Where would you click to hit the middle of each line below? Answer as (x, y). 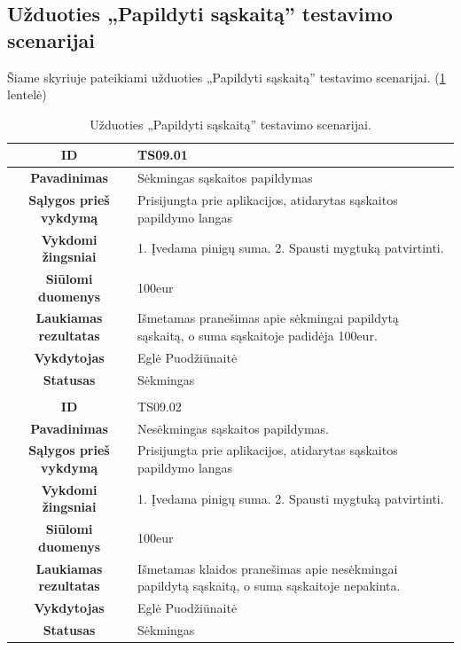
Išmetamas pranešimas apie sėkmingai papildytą (268, 318)
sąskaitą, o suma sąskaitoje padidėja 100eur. (258, 335)
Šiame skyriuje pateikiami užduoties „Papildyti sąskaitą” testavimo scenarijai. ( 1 (227, 77)
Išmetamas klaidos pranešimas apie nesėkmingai (268, 568)
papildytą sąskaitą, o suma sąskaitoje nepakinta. (269, 586)
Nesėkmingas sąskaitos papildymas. (233, 428)
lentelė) (27, 94)
